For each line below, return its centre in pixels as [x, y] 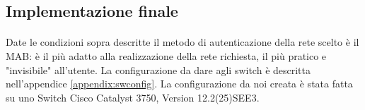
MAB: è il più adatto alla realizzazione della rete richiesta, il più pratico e [166, 55]
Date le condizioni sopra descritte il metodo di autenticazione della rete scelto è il [182, 42]
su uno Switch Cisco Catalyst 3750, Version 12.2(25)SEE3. [133, 97]
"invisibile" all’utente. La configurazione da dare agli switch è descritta [158, 69]
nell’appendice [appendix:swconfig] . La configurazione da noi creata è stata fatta [179, 84]
